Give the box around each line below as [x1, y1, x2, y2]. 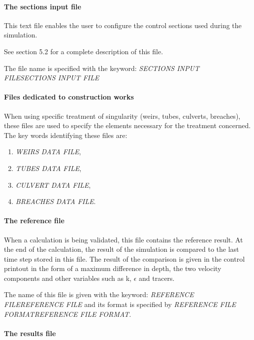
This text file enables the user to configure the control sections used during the [4, 20, 242, 30]
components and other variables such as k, [4, 272, 131, 283]
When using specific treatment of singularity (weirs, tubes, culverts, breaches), [4, 110, 241, 121]
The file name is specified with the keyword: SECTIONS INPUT [4, 63, 199, 73]
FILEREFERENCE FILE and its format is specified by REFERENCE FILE [4, 299, 236, 309]
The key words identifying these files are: [4, 130, 127, 140]
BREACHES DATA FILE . [15, 196, 96, 206]
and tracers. [139, 272, 175, 283]
